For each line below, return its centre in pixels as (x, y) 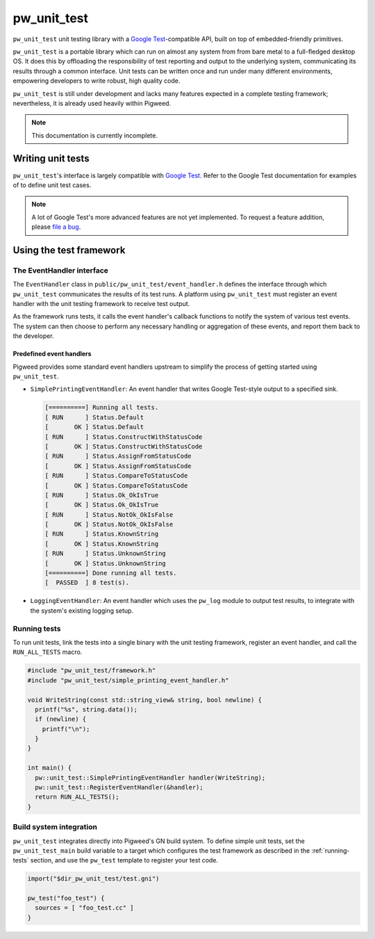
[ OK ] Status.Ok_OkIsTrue (102, 505)
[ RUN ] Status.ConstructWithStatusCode (124, 437)
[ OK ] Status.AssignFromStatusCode (118, 466)
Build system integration (55, 827)
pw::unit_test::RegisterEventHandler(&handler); (119, 787)
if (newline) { (61, 719)
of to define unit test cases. (52, 185)
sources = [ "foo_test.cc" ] (85, 908)
